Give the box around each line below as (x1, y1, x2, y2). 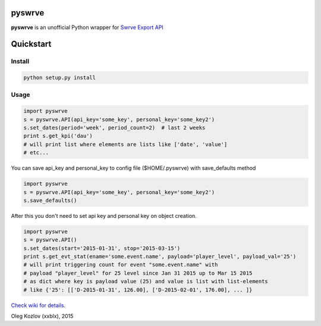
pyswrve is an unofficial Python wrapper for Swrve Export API (11, 24, 163, 31)
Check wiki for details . (11, 302, 65, 309)
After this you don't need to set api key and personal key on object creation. (11, 212, 197, 219)
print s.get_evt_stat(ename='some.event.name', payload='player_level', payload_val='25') (23, 253, 297, 260)
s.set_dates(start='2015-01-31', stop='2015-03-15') (23, 245, 181, 252)
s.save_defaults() (23, 197, 77, 204)
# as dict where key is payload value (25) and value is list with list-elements (23, 278, 269, 285)
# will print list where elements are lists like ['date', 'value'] (23, 141, 228, 148)
